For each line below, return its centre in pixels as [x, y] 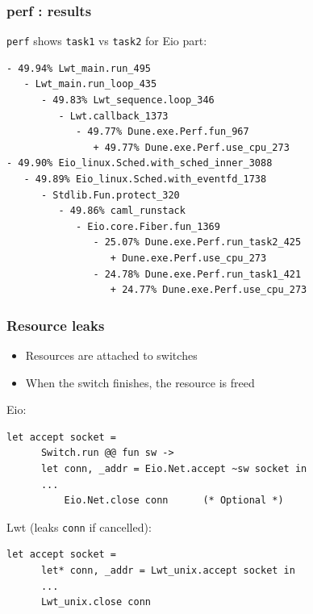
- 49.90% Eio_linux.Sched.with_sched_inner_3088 [140, 163]
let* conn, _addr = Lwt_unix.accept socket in [168, 570]
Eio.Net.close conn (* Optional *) [174, 501]
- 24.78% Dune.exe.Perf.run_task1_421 [197, 274]
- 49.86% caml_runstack [122, 211]
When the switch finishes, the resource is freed [140, 382]
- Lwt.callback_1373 [113, 116]
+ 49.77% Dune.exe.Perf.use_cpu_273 [191, 147]
